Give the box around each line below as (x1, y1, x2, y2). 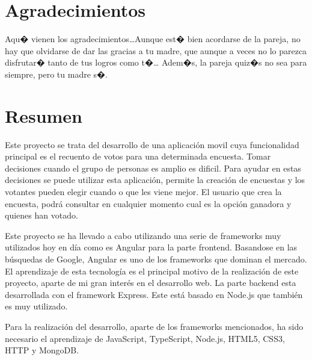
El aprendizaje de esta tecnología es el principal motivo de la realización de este (5, 264, 299, 277)
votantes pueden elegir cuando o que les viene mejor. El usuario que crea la (5, 185, 282, 197)
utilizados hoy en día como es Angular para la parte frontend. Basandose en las (5, 241, 298, 253)
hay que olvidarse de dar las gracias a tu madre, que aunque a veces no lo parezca (5, 44, 307, 57)
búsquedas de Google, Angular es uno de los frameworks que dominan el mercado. (5, 252, 307, 265)
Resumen (5, 103, 82, 128)
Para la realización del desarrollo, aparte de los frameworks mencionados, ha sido (5, 320, 304, 332)
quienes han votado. (5, 209, 78, 222)
